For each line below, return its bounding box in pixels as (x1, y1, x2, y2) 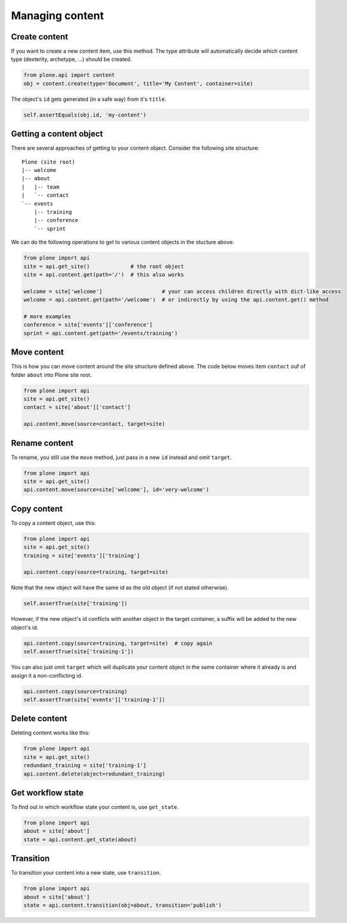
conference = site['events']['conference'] (23, 321, 153, 328)
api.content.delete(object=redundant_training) (23, 770, 165, 777)
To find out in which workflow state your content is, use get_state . (11, 804, 179, 811)
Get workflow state (11, 787, 83, 798)
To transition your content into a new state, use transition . (11, 869, 161, 876)
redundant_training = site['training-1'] (23, 762, 147, 769)
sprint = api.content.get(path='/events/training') (23, 330, 178, 337)
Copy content (11, 503, 63, 513)
